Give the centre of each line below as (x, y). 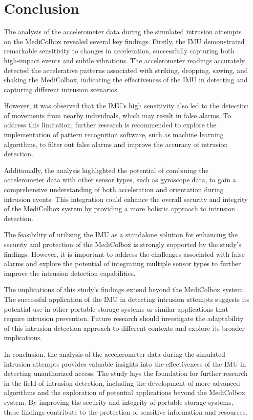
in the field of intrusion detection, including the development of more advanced (122, 383)
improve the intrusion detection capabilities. (70, 273)
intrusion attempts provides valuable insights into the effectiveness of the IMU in (125, 363)
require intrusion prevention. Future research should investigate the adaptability (124, 318)
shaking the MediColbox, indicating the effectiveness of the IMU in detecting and (126, 80)
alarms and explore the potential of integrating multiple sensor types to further (123, 263)
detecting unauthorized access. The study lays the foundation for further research (126, 373)
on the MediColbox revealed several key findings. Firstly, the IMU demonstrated (124, 41)
